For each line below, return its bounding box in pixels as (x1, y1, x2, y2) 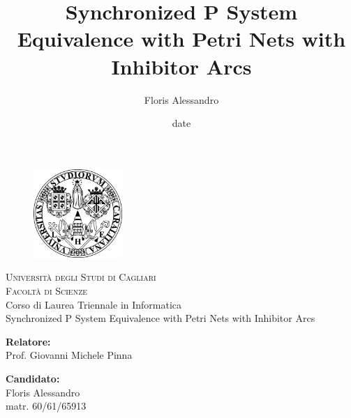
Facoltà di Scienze (6, 284, 88, 298)
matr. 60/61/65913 (6, 398, 87, 413)
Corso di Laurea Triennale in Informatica (6, 297, 182, 311)
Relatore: (6, 334, 51, 348)
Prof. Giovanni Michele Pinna (6, 348, 133, 362)
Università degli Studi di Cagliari (6, 270, 156, 284)
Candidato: (6, 371, 60, 386)
